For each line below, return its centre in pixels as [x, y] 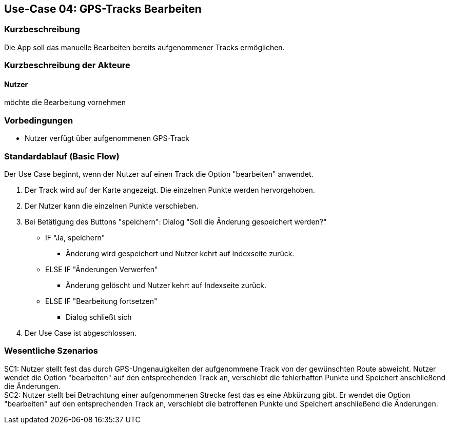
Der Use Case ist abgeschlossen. [81, 333]
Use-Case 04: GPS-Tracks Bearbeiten [103, 9]
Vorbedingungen [39, 120]
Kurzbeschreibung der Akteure [67, 65]
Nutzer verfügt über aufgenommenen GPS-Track [107, 138]
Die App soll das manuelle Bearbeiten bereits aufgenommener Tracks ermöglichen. [144, 47]
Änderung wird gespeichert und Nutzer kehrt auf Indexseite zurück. [180, 253]
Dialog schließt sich [99, 317]
